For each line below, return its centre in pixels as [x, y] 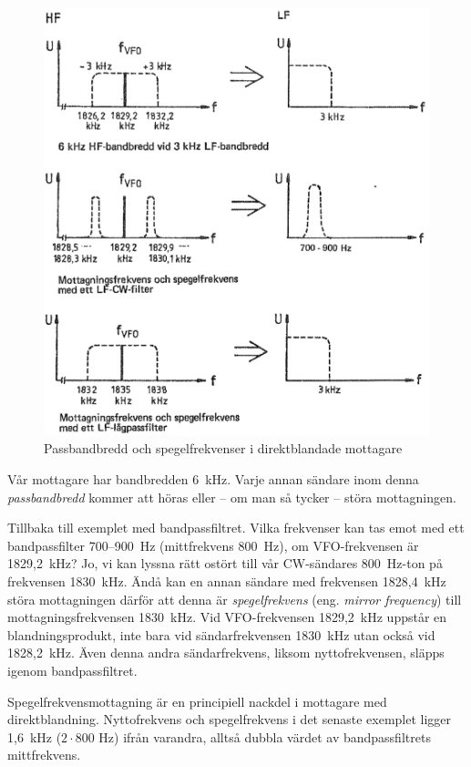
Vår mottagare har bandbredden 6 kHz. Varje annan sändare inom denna [213, 479]
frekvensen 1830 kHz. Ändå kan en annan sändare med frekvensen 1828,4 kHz [227, 581]
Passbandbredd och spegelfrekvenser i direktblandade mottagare [223, 448]
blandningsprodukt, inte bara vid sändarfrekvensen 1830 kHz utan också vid [221, 634]
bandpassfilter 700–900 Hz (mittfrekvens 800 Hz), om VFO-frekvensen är [213, 545]
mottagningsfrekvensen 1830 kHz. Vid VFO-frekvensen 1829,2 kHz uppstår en [227, 617]
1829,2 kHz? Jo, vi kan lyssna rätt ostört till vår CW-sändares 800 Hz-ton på [225, 563]
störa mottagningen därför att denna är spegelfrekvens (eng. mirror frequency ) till [235, 599]
